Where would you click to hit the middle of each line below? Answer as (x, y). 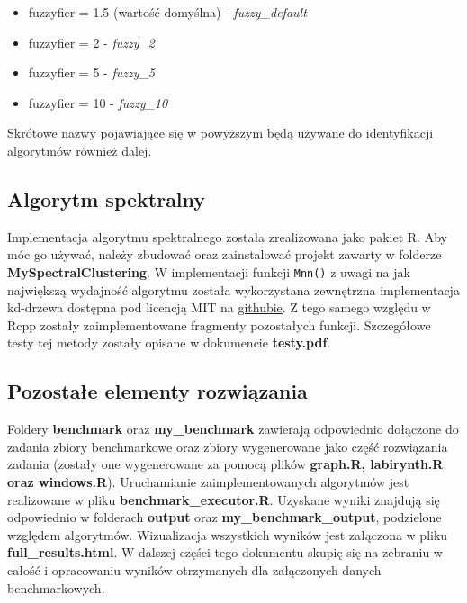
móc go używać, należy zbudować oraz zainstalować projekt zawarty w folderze (225, 254)
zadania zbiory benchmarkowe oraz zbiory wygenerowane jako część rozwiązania (228, 446)
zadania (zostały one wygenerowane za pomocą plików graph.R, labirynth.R (225, 464)
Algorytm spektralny (107, 198)
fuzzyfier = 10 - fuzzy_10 (98, 102)
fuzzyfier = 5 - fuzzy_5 (92, 72)
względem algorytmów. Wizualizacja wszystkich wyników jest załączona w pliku (228, 534)
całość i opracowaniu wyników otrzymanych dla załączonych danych (194, 569)
